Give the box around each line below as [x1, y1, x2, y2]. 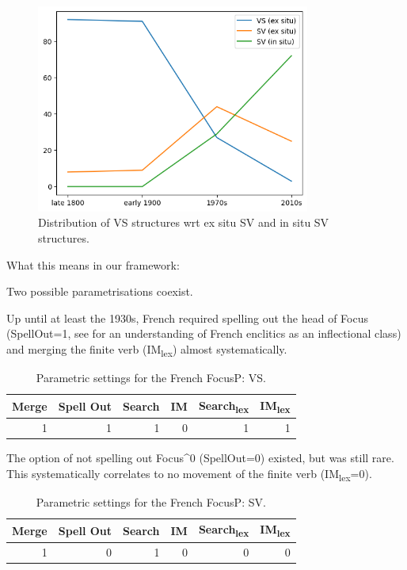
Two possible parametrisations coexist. [6, 283, 193, 300]
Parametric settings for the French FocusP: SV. [36, 493, 266, 510]
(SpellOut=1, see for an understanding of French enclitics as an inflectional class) [6, 325, 401, 342]
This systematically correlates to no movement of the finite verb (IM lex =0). [6, 465, 372, 484]
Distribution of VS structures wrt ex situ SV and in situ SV [38, 214, 329, 231]
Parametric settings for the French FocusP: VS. [36, 369, 266, 385]
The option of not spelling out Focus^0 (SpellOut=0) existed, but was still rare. [6, 449, 394, 466]
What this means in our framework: [6, 256, 180, 273]
